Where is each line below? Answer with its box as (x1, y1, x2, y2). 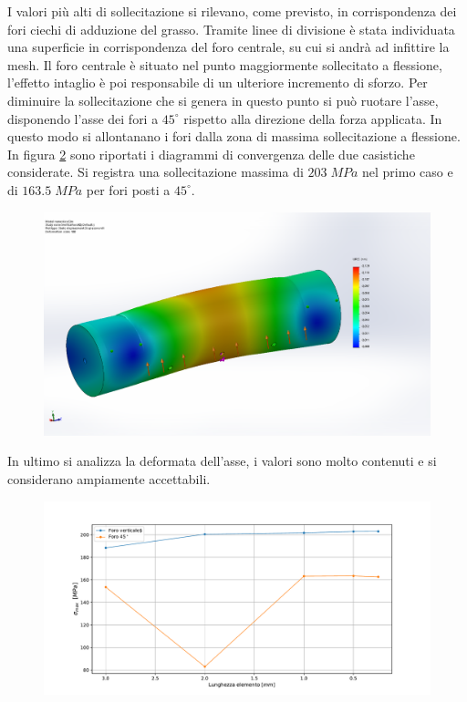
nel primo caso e (362, 162, 453, 181)
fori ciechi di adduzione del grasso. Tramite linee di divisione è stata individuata (7, 19, 455, 38)
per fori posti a (86, 180, 171, 199)
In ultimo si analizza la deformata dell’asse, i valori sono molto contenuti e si (7, 451, 437, 470)
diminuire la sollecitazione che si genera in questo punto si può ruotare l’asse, (7, 90, 439, 109)
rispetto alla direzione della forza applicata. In (183, 108, 442, 128)
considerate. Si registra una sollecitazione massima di (7, 162, 304, 181)
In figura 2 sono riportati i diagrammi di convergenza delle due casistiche (7, 144, 415, 163)
